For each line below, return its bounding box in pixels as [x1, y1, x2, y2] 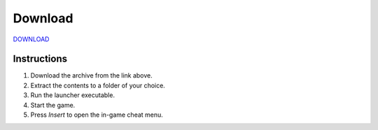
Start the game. [30, 101, 76, 109]
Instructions [13, 53, 68, 65]
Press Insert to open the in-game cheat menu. [30, 110, 164, 119]
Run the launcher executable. [30, 91, 115, 99]
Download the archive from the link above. [30, 71, 153, 80]
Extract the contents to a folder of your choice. [30, 81, 166, 89]
